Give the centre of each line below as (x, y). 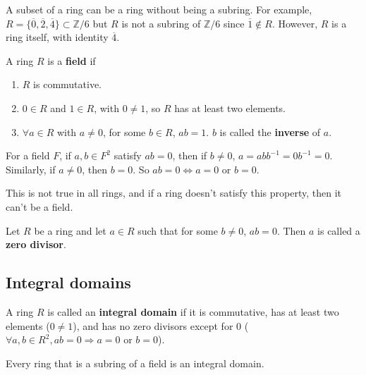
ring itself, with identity (57, 37)
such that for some (178, 230)
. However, (295, 23)
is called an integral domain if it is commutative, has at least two (193, 311)
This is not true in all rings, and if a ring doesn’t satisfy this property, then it (174, 193)
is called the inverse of (270, 131)
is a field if (72, 60)
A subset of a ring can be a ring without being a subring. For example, (159, 9)
